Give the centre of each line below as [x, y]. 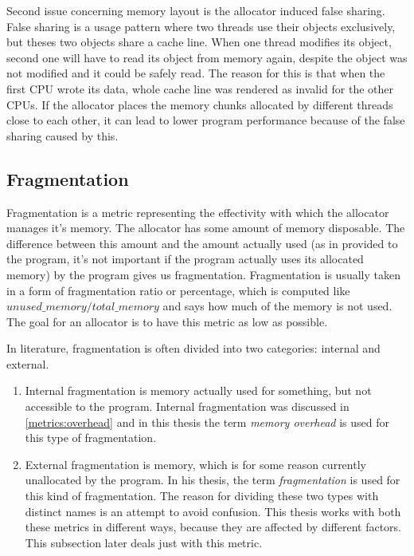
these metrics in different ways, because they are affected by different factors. [213, 527]
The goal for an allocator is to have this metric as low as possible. [167, 321]
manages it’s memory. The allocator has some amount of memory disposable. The [206, 228]
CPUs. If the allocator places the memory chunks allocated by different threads [200, 104]
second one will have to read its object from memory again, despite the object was [207, 57]
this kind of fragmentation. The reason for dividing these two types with [202, 496]
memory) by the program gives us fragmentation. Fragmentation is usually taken [203, 274]
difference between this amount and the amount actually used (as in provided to [202, 243]
